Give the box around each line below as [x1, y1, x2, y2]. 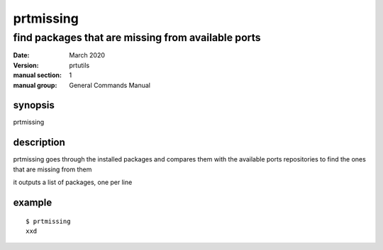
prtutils [69, 61, 90, 69]
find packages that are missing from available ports [13, 31, 261, 44]
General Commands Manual [69, 81, 150, 89]
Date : [13, 51, 30, 59]
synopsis [13, 99, 55, 111]
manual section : [13, 71, 62, 79]
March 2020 [69, 51, 106, 59]
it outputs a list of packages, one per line [13, 178, 133, 187]
